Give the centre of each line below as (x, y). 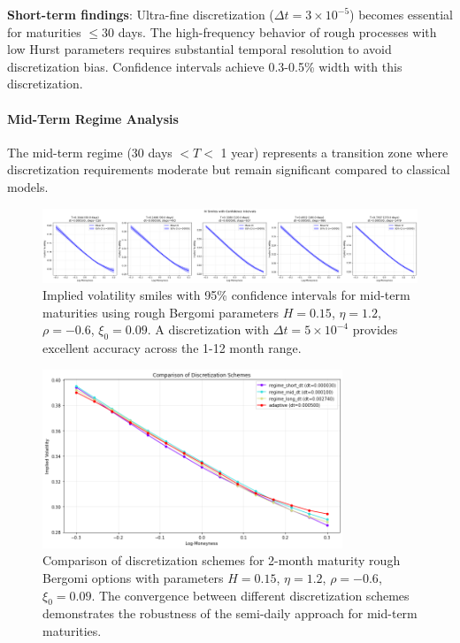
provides (375, 329)
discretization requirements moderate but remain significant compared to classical (229, 169)
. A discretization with (208, 329)
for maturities (44, 31)
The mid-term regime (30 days (90, 152)
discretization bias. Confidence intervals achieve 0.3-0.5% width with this (205, 66)
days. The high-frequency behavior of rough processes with (277, 31)
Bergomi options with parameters (133, 577)
